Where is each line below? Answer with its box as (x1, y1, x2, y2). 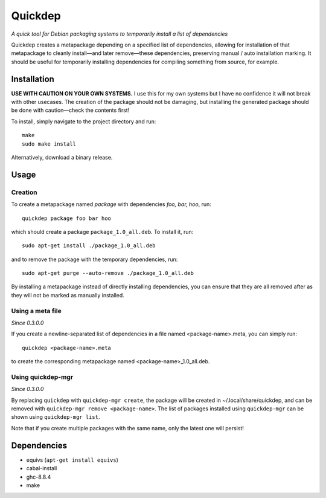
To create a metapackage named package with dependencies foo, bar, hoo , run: (11, 201, 211, 208)
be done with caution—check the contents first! (11, 106, 130, 114)
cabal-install (26, 465, 57, 472)
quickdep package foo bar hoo (22, 215, 112, 222)
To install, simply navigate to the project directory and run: (11, 118, 156, 125)
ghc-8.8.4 (26, 473, 51, 480)
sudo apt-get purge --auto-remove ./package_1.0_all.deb (22, 270, 194, 277)
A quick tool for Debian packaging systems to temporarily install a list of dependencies (11, 30, 228, 37)
